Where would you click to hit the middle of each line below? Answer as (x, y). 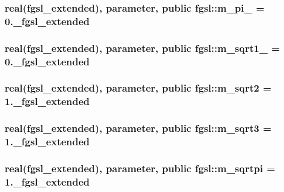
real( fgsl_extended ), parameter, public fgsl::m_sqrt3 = (138, 128)
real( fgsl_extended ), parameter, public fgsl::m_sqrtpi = (140, 168)
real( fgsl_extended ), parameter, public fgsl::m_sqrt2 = (138, 88)
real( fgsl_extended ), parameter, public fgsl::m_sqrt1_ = (142, 48)
